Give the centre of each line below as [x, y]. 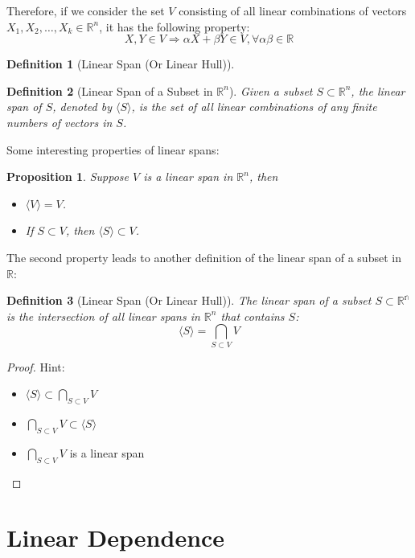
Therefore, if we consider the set [86, 10]
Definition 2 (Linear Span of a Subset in [110, 90]
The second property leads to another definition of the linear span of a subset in [204, 257]
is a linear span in [188, 176]
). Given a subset [271, 90]
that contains [253, 316]
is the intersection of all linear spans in [103, 316]
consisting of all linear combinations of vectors [293, 10]
